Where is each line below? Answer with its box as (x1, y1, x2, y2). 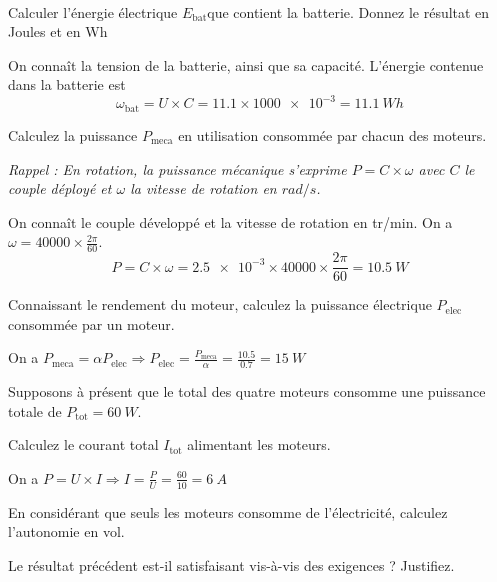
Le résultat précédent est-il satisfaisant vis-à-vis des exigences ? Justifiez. (8, 555, 455, 575)
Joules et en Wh (8, 21, 108, 42)
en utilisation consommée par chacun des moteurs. (178, 124, 487, 145)
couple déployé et (8, 178, 112, 199)
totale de (8, 400, 62, 421)
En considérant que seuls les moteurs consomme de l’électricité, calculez (8, 501, 448, 522)
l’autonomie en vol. (8, 521, 125, 542)
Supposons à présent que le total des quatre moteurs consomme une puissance (8, 381, 486, 402)
